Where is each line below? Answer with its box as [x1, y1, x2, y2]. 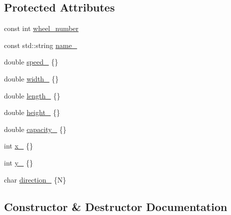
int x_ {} [4, 140, 33, 151]
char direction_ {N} [4, 174, 66, 184]
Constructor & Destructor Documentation [4, 198, 227, 214]
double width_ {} [4, 73, 59, 83]
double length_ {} [4, 90, 60, 100]
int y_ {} [4, 157, 33, 167]
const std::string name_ [4, 39, 77, 50]
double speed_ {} [4, 56, 58, 67]
